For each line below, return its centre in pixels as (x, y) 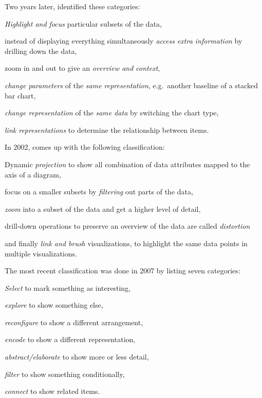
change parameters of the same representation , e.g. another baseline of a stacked (132, 85)
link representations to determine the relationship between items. (107, 130)
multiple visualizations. (41, 253)
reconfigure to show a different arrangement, (74, 322)
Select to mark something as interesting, (68, 287)
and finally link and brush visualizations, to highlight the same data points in (126, 243)
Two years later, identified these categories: (72, 6)
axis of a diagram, (33, 174)
